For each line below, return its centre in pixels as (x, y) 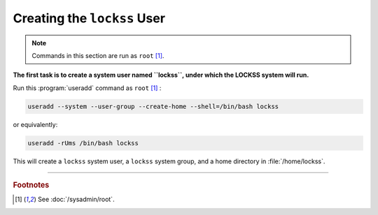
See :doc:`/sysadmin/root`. (76, 200)
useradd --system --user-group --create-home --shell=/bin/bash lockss (153, 106)
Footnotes (31, 185)
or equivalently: (35, 124)
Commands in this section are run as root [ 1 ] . (98, 55)
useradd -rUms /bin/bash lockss (83, 143)
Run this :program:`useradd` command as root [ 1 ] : (87, 88)
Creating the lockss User (89, 18)
